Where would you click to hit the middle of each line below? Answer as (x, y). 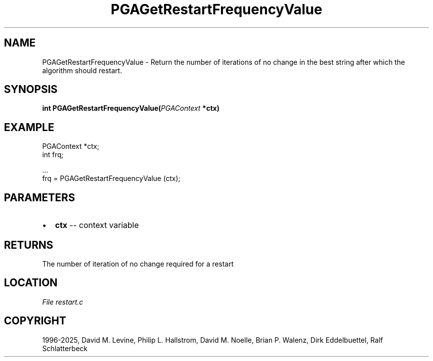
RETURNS (29, 245)
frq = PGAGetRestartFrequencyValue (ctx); (111, 179)
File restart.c (63, 302)
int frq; (53, 155)
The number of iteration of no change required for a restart (138, 264)
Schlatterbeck (65, 348)
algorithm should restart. (82, 70)
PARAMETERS (40, 197)
